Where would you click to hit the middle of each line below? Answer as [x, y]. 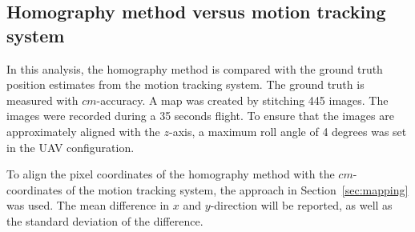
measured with [42, 100]
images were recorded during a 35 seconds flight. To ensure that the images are [200, 116]
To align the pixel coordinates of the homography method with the [171, 174]
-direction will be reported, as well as [301, 205]
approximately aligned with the [83, 131]
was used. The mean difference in [88, 205]
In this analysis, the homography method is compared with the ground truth [195, 68]
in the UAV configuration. [71, 147]
